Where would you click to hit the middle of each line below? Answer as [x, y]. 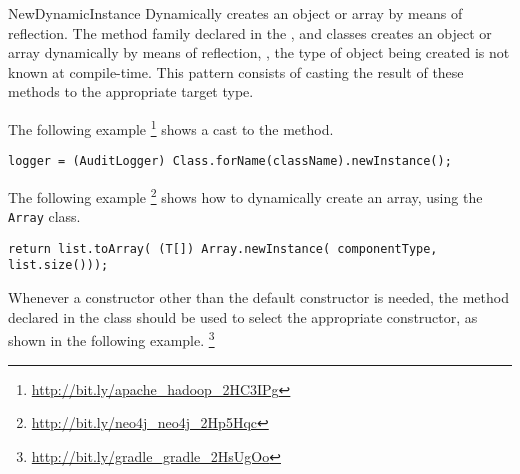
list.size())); [58, 265]
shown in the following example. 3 [111, 338]
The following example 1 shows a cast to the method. [171, 127]
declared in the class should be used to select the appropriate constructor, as [243, 316]
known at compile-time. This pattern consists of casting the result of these [236, 71]
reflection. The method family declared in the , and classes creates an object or [250, 32]
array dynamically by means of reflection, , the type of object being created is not [259, 52]
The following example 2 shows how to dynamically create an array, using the [245, 195]
